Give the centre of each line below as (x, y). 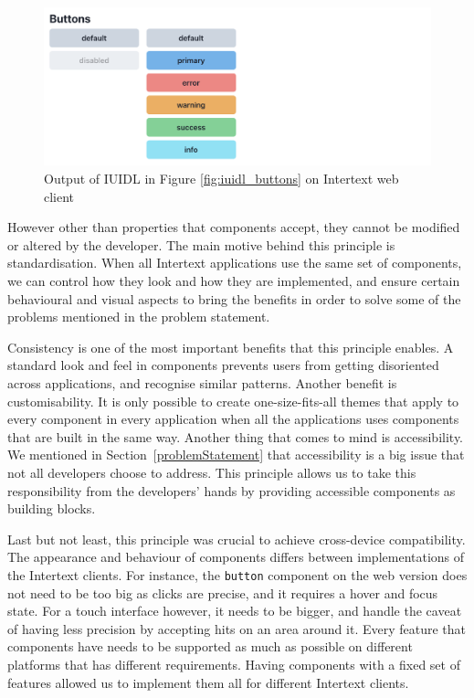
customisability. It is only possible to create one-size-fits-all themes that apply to (233, 401)
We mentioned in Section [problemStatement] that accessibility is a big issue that (236, 455)
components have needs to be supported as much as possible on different (210, 646)
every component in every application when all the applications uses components (233, 419)
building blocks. (52, 508)
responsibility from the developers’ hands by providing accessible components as (232, 490)
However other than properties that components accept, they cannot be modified (234, 227)
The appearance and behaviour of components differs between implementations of (236, 557)
